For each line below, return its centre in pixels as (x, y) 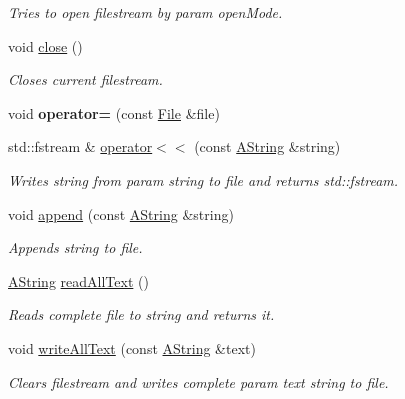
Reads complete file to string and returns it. (141, 314)
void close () (45, 45)
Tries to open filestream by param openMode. (145, 12)
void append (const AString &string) (121, 213)
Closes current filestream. (85, 79)
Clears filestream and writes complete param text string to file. (198, 381)
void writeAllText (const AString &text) (132, 347)
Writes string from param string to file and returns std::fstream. (203, 179)
